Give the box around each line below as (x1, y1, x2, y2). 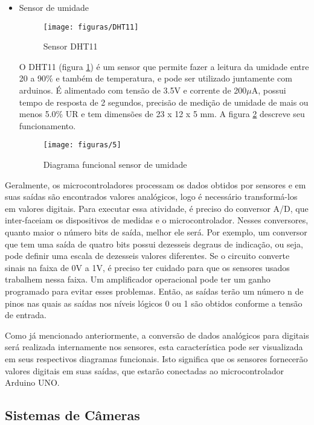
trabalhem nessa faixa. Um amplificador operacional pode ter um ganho (5, 273, 271, 286)
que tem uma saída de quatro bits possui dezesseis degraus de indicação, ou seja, (5, 237, 303, 250)
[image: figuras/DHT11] (43, 22, 139, 31)
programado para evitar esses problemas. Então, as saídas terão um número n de (5, 285, 304, 297)
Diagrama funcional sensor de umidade (43, 158, 187, 171)
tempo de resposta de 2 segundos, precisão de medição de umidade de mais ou (19, 95, 309, 108)
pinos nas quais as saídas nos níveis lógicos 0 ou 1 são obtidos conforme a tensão (5, 296, 303, 309)
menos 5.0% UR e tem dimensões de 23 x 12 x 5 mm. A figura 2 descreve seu (19, 107, 305, 120)
